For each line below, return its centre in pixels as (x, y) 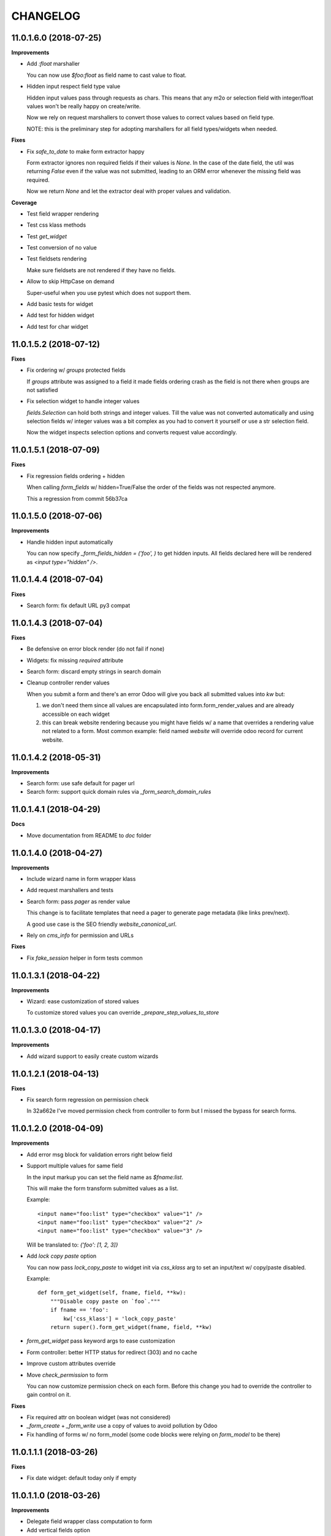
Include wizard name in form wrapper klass (81, 879)
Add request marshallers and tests (70, 890)
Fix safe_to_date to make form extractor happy (86, 151)
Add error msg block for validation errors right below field (100, 1154)
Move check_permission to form (67, 1375)
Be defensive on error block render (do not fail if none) (96, 649)
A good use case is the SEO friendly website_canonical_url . (102, 924)
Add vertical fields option (58, 1530)
